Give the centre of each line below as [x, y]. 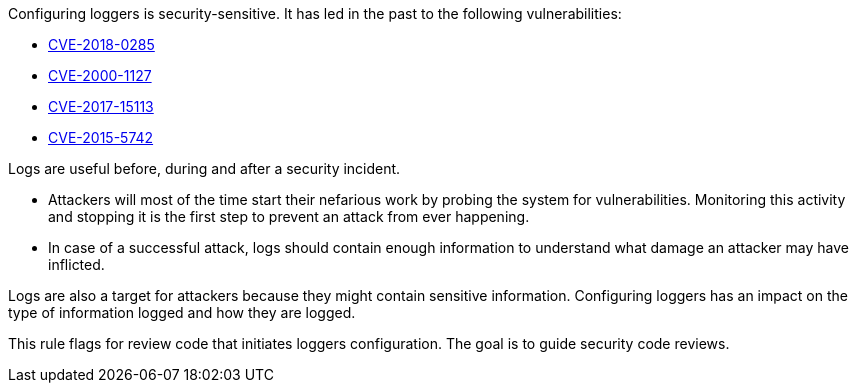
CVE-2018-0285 [101, 44]
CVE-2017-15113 [101, 106]
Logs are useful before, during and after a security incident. [204, 168]
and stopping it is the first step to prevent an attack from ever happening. [289, 216]
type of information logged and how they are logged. [182, 312]
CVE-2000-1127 [100, 75]
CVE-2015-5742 [101, 137]
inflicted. [76, 264]
